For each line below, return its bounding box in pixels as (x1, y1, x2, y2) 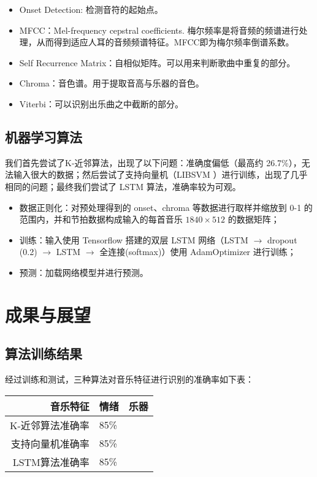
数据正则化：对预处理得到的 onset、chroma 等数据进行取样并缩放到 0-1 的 (19, 200, 313, 213)
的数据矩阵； (227, 213, 280, 226)
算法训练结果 (5, 344, 82, 363)
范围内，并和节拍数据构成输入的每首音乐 (19, 213, 183, 226)
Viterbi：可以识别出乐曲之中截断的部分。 (19, 97, 184, 110)
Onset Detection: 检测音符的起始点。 (19, 3, 163, 15)
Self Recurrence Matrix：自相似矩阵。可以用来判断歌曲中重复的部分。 (19, 56, 296, 69)
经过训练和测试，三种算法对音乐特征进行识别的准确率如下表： (5, 373, 254, 386)
